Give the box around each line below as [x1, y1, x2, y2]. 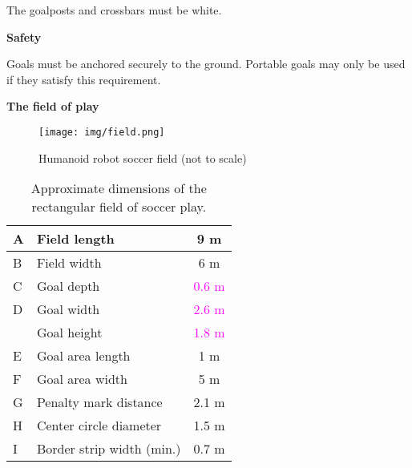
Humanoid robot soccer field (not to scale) [38, 149, 247, 166]
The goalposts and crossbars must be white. [6, 2, 222, 18]
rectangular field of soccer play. [31, 197, 207, 216]
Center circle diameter [36, 416, 162, 435]
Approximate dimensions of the [30, 179, 207, 198]
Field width [36, 253, 102, 272]
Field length [36, 229, 115, 248]
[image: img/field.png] [38, 126, 165, 138]
